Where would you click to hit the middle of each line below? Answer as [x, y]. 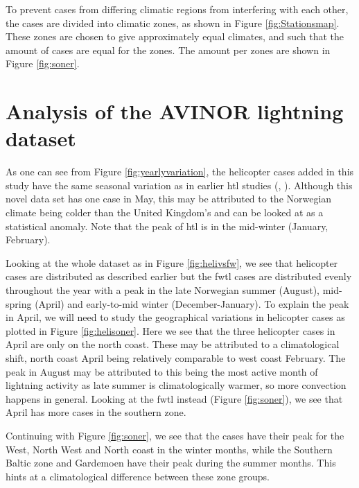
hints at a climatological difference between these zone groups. [138, 476]
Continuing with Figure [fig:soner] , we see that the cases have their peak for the [175, 435]
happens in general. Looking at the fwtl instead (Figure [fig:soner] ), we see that [174, 398]
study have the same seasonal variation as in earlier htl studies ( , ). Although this [179, 185]
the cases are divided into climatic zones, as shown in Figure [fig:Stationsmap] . [173, 23]
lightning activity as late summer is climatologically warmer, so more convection [176, 385]
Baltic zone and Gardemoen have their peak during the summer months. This [171, 463]
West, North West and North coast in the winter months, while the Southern [169, 449]
